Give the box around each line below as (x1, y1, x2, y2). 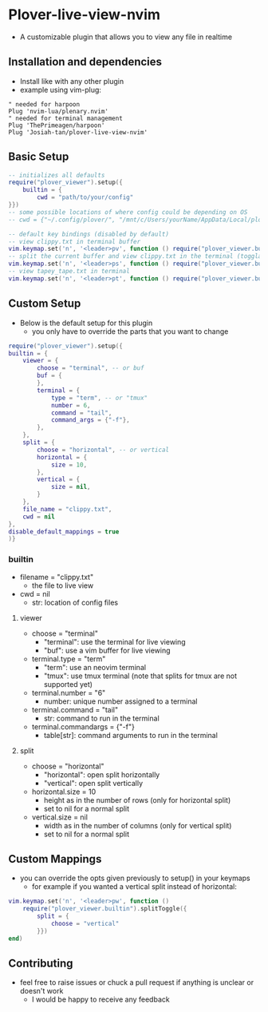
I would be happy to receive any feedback (31, 994, 170, 1004)
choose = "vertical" (50, 919, 120, 927)
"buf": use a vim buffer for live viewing (43, 645, 171, 655)
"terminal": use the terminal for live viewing (43, 637, 186, 646)
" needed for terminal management (8, 114, 124, 122)
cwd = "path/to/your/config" (37, 193, 134, 201)
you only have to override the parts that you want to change (31, 326, 229, 336)
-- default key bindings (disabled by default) (8, 230, 170, 238)
